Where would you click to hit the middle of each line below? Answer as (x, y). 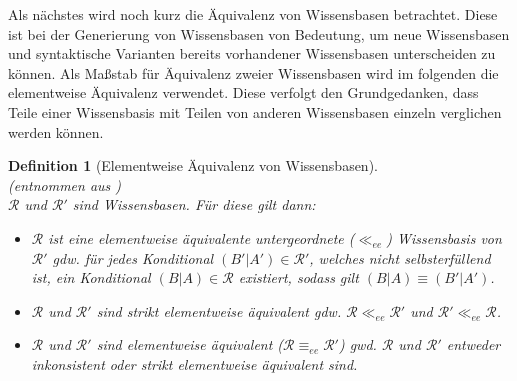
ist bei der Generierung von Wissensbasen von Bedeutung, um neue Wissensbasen (259, 33)
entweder (473, 344)
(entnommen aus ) (65, 184)
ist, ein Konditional (91, 277)
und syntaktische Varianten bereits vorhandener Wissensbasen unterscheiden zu (252, 53)
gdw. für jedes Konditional (133, 257)
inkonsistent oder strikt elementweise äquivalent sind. (194, 363)
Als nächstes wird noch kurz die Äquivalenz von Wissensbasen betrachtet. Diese (253, 14)
